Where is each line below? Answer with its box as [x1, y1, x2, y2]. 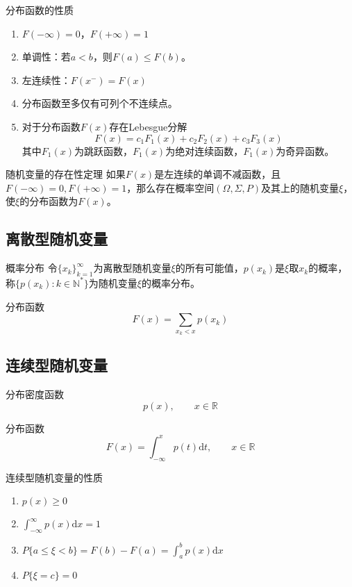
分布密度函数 [6, 387, 64, 402]
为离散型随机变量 [93, 261, 171, 275]
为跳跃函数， [74, 143, 133, 158]
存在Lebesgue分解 [109, 119, 187, 133]
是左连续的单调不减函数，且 [154, 167, 281, 181]
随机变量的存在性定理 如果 [6, 167, 126, 181]
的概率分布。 [141, 275, 200, 290]
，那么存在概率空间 [126, 180, 215, 195]
